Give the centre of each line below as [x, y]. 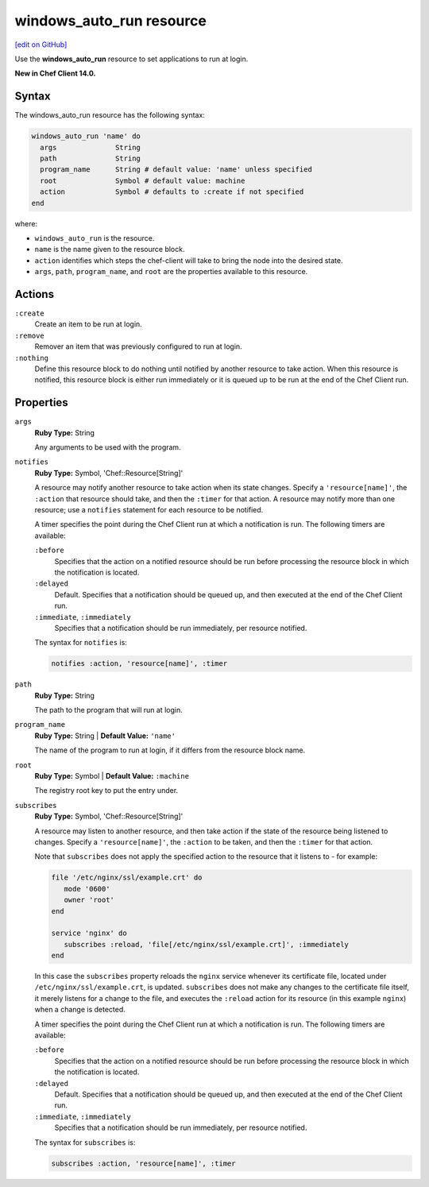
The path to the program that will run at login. [108, 710]
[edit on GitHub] [41, 44]
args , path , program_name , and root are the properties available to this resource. [171, 272]
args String [90, 147]
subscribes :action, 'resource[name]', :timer [143, 1163]
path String [90, 159]
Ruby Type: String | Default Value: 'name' [105, 736]
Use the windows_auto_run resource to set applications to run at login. [131, 59]
